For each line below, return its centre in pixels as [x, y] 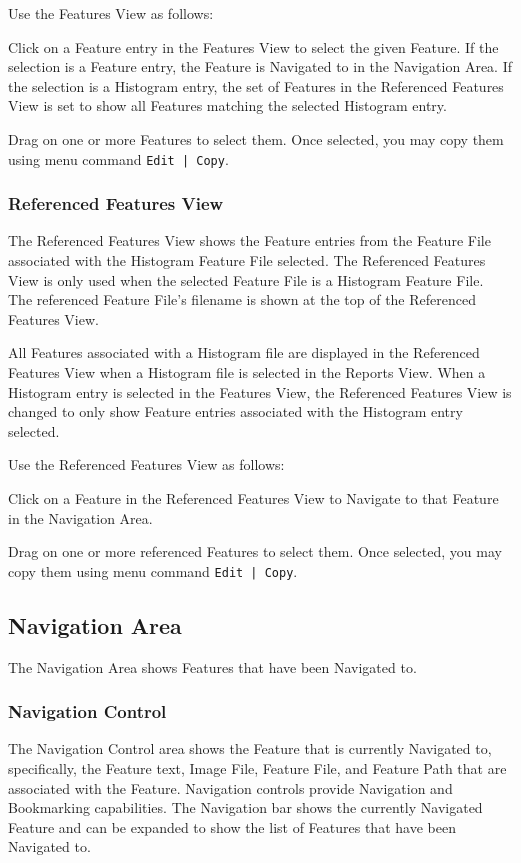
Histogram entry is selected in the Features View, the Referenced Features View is [260, 391]
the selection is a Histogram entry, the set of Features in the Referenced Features [256, 85]
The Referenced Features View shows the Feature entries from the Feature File [249, 240]
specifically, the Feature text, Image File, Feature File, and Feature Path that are [257, 768]
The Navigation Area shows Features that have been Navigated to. [212, 666]
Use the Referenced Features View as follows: [146, 464]
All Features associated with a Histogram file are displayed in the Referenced [244, 352]
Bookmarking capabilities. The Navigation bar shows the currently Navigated [245, 807]
